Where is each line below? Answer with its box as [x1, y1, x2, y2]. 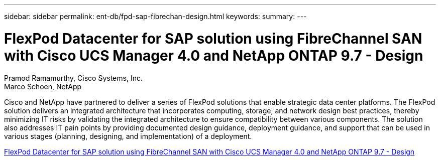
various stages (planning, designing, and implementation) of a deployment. [4, 131, 252, 140]
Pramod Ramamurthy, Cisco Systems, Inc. [4, 73, 143, 82]
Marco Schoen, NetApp [4, 82, 82, 91]
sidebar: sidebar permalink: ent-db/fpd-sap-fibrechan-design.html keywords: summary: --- [4, 12, 307, 21]
